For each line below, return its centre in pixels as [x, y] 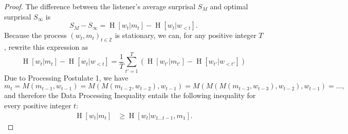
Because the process [35, 35]
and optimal [229, 6]
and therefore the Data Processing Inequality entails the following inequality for [130, 95]
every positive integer [38, 105]
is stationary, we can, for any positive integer [186, 35]
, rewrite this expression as [46, 46]
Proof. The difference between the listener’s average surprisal [100, 6]
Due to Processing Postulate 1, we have [66, 77]
